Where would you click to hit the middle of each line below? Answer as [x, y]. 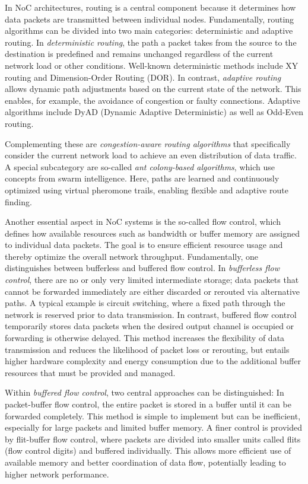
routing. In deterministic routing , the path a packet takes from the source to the [151, 42]
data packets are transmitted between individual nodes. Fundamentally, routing [150, 19]
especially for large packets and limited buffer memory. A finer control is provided [154, 427]
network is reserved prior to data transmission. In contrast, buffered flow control [151, 314]
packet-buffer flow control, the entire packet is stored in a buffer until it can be [148, 404]
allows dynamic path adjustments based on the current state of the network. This [153, 89]
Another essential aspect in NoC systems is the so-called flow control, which [143, 222]
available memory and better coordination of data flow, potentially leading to [145, 462]
